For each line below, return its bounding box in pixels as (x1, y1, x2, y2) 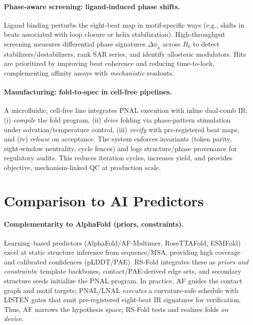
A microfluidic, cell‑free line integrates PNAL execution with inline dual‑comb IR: (4, 105, 248, 115)
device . (4, 313, 24, 324)
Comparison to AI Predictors (4, 190, 204, 210)
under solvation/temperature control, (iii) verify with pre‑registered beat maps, (4, 124, 240, 134)
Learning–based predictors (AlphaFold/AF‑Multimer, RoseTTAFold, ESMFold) (4, 237, 241, 248)
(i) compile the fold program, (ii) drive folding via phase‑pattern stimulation (4, 114, 231, 124)
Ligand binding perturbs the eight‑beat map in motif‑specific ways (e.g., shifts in (4, 19, 244, 30)
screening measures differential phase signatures (4, 38, 146, 48)
